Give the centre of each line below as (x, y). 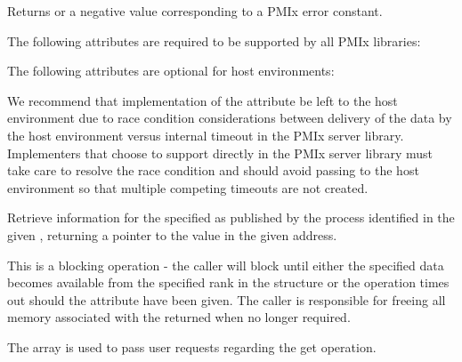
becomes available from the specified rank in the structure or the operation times (228, 282)
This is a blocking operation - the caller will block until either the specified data (226, 265)
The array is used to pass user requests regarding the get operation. (192, 346)
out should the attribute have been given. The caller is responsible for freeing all (227, 299)
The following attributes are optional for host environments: (171, 71)
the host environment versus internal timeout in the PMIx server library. (206, 135)
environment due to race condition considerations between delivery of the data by (230, 118)
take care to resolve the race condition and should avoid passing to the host (213, 170)
